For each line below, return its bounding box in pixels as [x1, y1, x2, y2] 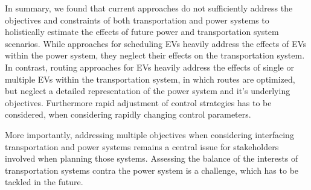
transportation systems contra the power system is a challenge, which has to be [5, 163, 299, 176]
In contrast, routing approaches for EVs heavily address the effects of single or [5, 60, 294, 73]
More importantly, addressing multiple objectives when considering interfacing [5, 128, 294, 141]
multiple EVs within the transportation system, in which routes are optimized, [5, 72, 295, 85]
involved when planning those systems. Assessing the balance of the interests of [5, 152, 298, 165]
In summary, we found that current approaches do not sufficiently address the [5, 2, 293, 14]
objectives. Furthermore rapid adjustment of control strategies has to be [5, 96, 272, 109]
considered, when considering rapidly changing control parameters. [5, 108, 251, 121]
